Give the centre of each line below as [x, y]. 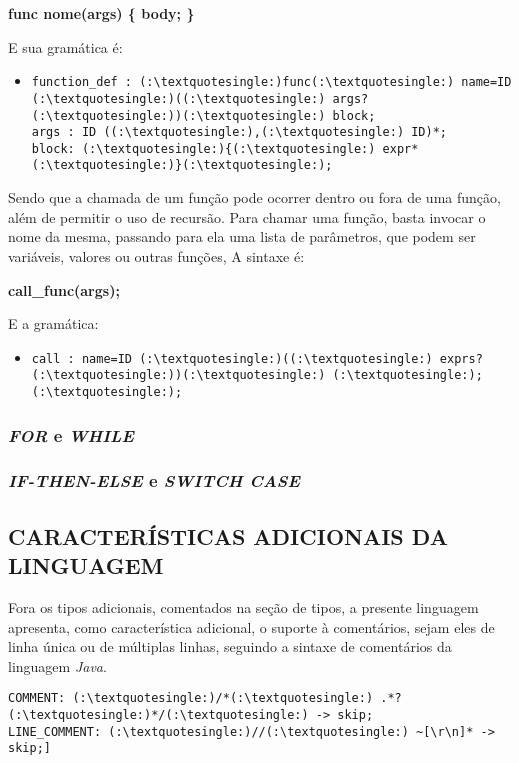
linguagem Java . [57, 665]
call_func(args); [64, 289]
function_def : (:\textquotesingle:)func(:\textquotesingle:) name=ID [271, 82]
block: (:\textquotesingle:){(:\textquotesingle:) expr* [225, 148]
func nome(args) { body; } [101, 13]
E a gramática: [53, 323]
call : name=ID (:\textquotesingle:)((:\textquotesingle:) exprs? [257, 358]
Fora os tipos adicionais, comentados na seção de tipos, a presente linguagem [243, 606]
